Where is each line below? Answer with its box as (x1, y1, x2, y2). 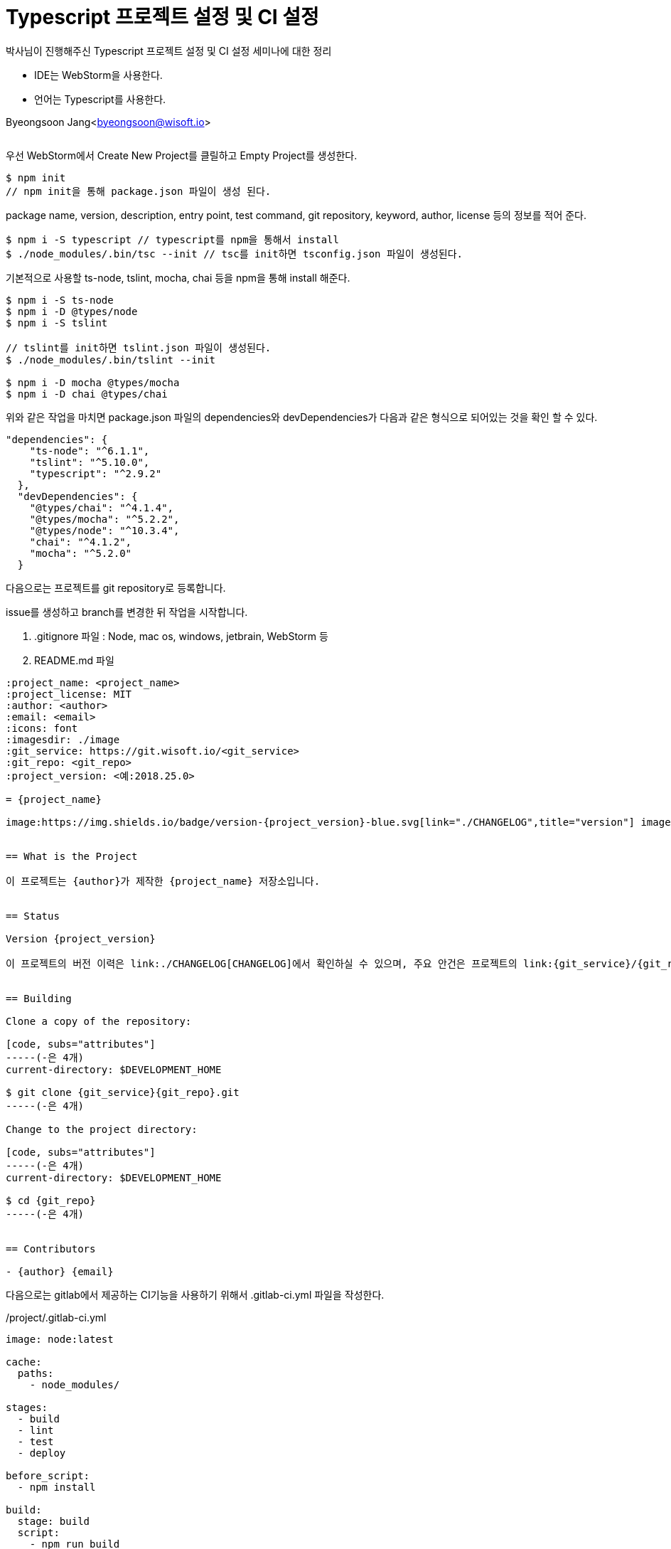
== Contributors (6, 1242, 96, 1255)
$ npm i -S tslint (6, 316, 108, 329)
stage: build (17, 1515, 90, 1527)
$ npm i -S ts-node (6, 294, 114, 306)
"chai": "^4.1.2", (29, 536, 132, 548)
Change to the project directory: (6, 1123, 198, 1135)
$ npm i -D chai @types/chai (6, 388, 168, 400)
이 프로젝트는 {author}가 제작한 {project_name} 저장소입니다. (6, 875, 321, 887)
